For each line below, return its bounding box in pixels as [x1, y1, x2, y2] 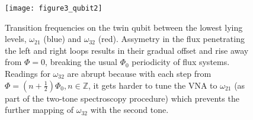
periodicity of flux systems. [132, 56, 230, 68]
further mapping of [5, 103, 74, 116]
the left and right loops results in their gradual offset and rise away [5, 44, 249, 56]
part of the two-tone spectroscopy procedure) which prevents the [5, 92, 239, 104]
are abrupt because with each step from [67, 67, 212, 80]
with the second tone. [90, 103, 169, 116]
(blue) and [43, 33, 82, 45]
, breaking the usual [45, 56, 117, 68]
